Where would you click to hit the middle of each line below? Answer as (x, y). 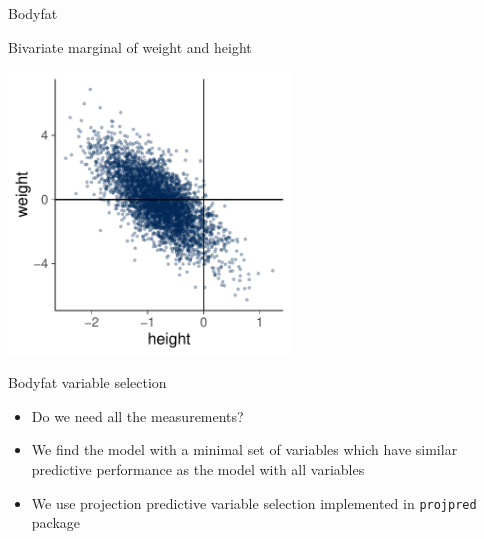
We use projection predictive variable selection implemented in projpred (254, 502)
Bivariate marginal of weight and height (130, 46)
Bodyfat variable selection (87, 382)
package (56, 522)
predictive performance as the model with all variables (198, 469)
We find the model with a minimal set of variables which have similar (244, 449)
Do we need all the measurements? (137, 415)
